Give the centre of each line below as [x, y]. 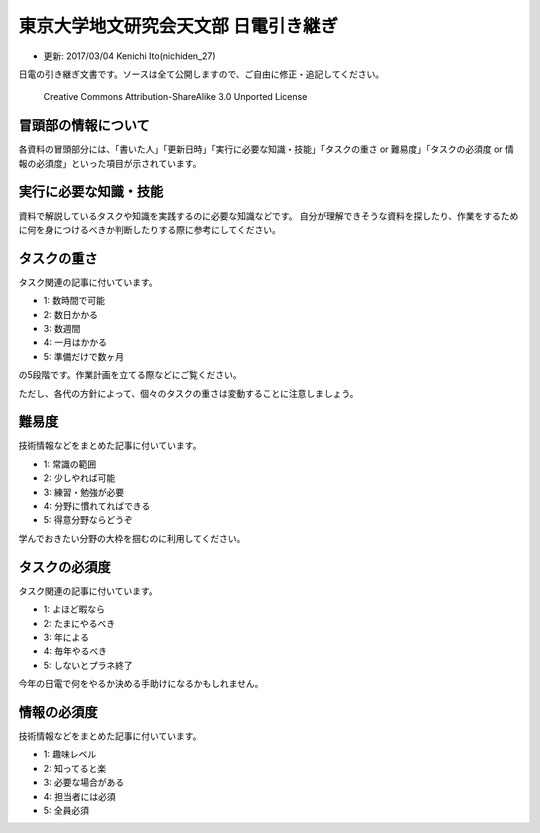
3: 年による [66, 637]
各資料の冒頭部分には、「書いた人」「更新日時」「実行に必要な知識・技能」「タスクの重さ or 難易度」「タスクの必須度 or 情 [266, 149]
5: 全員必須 [66, 810]
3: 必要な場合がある [84, 782]
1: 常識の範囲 [70, 464]
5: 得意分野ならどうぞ [88, 520]
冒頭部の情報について [84, 125]
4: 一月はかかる [75, 342]
